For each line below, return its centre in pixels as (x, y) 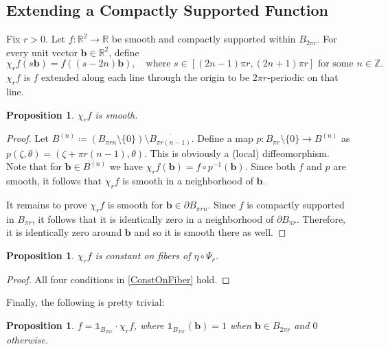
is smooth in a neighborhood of (188, 181)
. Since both (270, 166)
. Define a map (222, 138)
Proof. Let (27, 138)
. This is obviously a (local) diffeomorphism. (237, 153)
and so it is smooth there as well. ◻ (210, 232)
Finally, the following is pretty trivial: (85, 302)
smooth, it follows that (54, 181)
